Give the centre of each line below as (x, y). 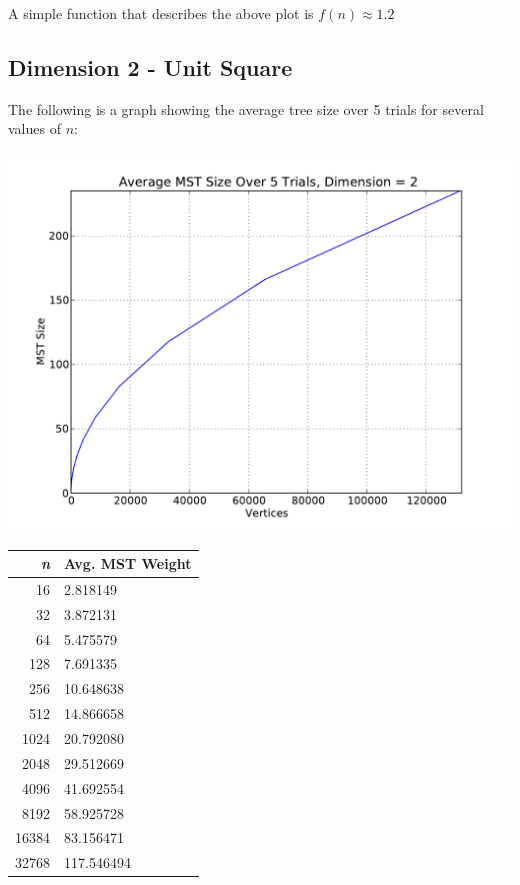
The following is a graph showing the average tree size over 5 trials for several (246, 108)
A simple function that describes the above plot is (161, 13)
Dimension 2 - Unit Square (150, 66)
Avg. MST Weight (128, 563)
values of (34, 128)
